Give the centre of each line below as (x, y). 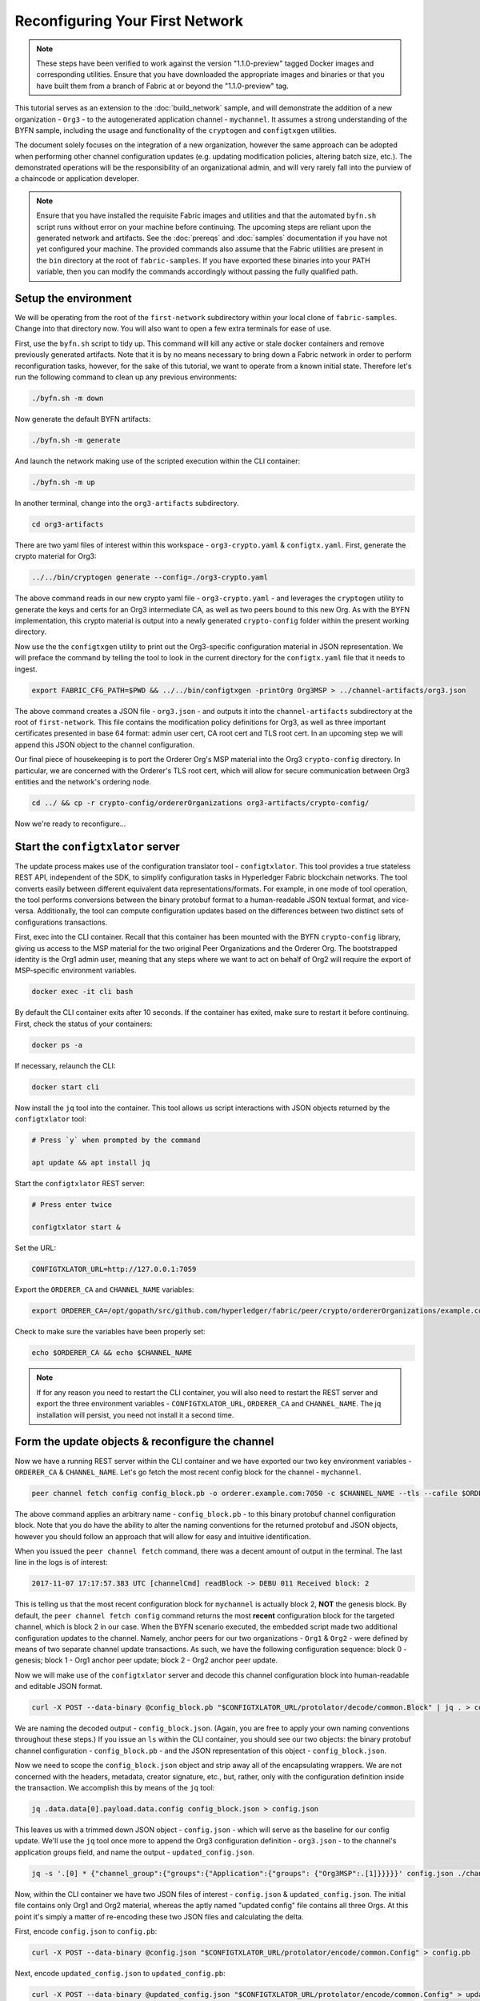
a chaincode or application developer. (77, 178)
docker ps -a (57, 1045)
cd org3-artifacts (68, 524)
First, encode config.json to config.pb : (86, 1931)
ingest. (26, 669)
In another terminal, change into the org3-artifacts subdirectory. (127, 503)
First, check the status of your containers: (84, 1024)
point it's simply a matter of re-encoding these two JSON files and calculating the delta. (159, 1916)
